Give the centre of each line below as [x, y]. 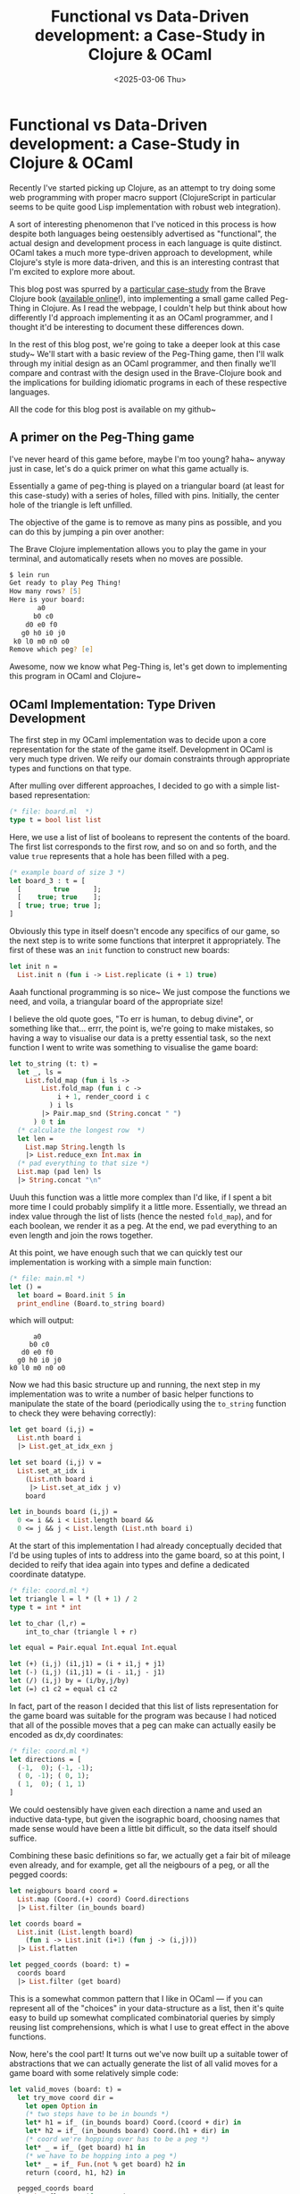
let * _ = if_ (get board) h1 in [85, 2147]
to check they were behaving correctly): [83, 1413]
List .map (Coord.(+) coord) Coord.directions [104, 1899]
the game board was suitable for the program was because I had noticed [143, 1715]
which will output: [42, 1321]
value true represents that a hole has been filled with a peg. [119, 855]
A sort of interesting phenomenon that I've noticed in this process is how [143, 224]
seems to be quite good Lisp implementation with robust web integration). [145, 207]
